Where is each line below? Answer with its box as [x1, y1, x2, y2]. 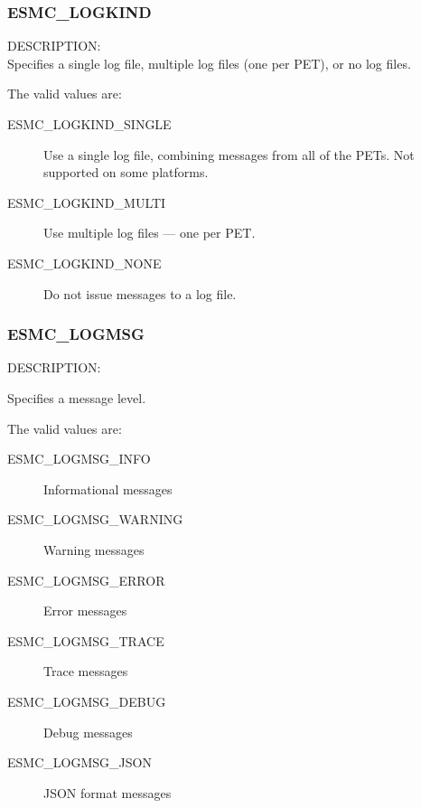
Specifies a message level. [7, 388, 146, 407]
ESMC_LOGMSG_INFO [7, 449, 151, 468]
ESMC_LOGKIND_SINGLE [7, 115, 172, 133]
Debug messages [43, 722, 133, 741]
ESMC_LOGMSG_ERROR [7, 570, 165, 589]
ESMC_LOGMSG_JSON [7, 753, 152, 772]
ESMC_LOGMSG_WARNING [7, 510, 183, 529]
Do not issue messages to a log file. [43, 284, 237, 303]
